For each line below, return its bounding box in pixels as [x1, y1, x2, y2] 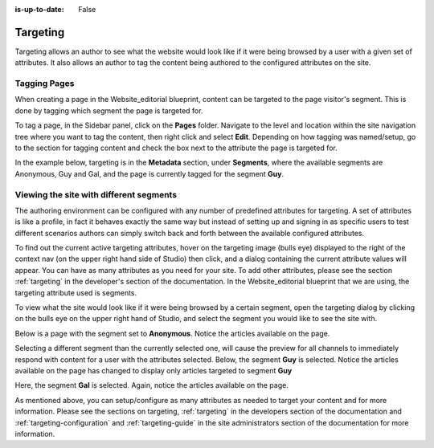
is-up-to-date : [14, 5, 64, 14]
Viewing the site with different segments [14, 189, 177, 200]
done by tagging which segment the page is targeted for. [14, 105, 203, 116]
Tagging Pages [14, 78, 75, 89]
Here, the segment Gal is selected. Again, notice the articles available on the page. [14, 381, 289, 390]
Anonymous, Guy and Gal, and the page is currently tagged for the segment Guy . [14, 169, 285, 178]
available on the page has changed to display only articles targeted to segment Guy [14, 366, 293, 375]
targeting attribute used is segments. [14, 287, 137, 297]
